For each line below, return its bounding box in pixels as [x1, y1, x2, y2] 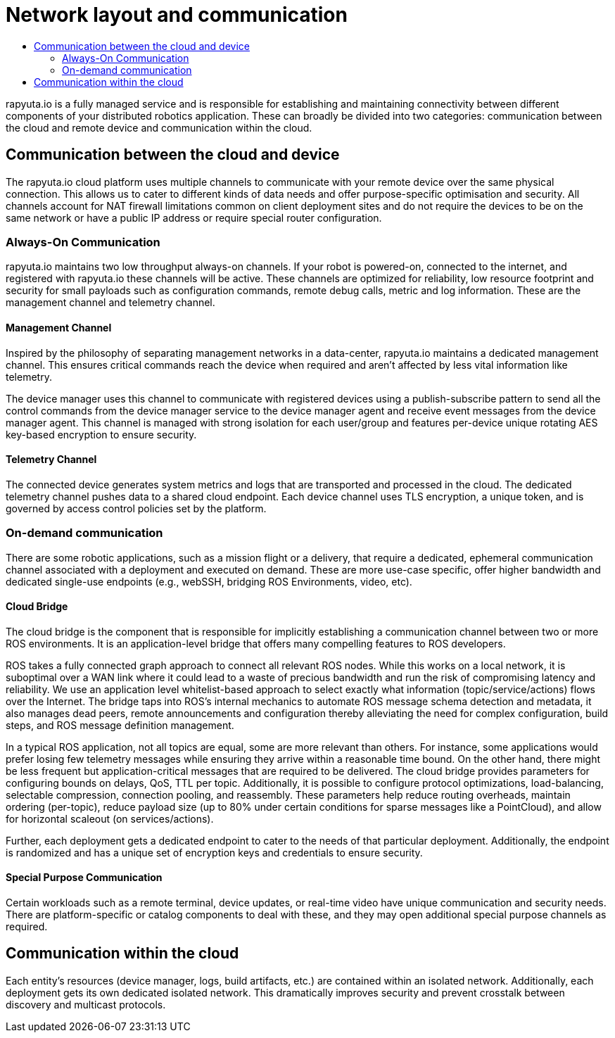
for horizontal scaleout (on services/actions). [6, 812, 214, 825]
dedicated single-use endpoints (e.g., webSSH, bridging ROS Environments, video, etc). [6, 575, 412, 588]
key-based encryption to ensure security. [6, 428, 197, 441]
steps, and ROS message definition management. [6, 719, 234, 731]
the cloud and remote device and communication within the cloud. [6, 121, 312, 134]
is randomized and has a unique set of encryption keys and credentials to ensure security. [6, 846, 423, 859]
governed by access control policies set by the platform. [6, 502, 267, 514]
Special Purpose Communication [6, 871, 163, 884]
